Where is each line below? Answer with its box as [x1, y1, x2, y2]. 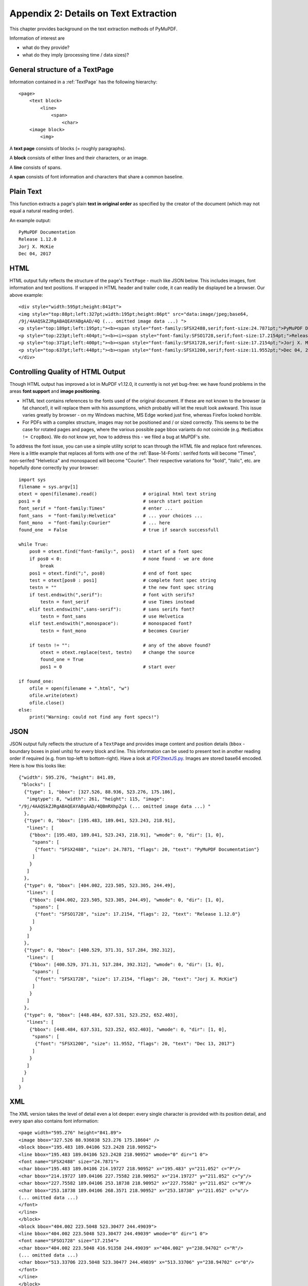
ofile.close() [29, 700, 65, 706]
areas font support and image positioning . [9, 388, 101, 395]
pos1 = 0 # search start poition [18, 498, 203, 504]
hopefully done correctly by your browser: [9, 465, 99, 471]
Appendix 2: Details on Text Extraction [9, 8, 177, 19]
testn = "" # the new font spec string [29, 584, 214, 591]
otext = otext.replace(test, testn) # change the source [40, 649, 195, 655]
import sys [18, 476, 46, 483]
